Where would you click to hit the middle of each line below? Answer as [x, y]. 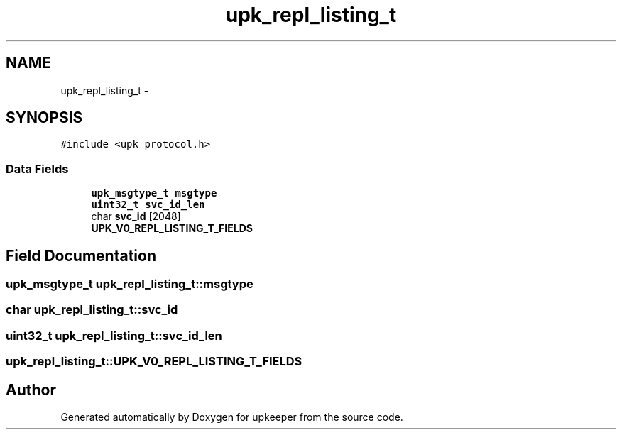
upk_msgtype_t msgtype [154, 193]
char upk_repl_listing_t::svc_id [92, 310]
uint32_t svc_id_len [148, 205]
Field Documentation [81, 255]
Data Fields [37, 169]
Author [31, 390]
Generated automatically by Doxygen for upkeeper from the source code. [232, 417]
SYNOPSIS [44, 118]
